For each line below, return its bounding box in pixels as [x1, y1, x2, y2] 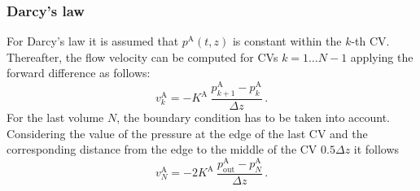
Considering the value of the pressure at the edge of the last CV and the [7, 124, 368, 141]
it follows [353, 141, 400, 158]
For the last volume [7, 108, 104, 125]
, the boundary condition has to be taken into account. [116, 108, 390, 125]
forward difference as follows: [7, 64, 151, 81]
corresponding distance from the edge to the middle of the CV [7, 141, 317, 158]
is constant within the [232, 33, 342, 50]
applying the [350, 48, 413, 65]
